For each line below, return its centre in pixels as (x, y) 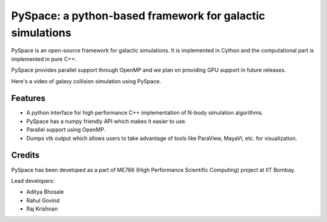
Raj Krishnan (42, 209)
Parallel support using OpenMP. (66, 130)
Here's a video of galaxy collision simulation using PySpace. (86, 81)
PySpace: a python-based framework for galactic (138, 16)
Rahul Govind (43, 200)
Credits (25, 155)
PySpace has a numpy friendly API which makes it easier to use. (107, 121)
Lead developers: (33, 180)
